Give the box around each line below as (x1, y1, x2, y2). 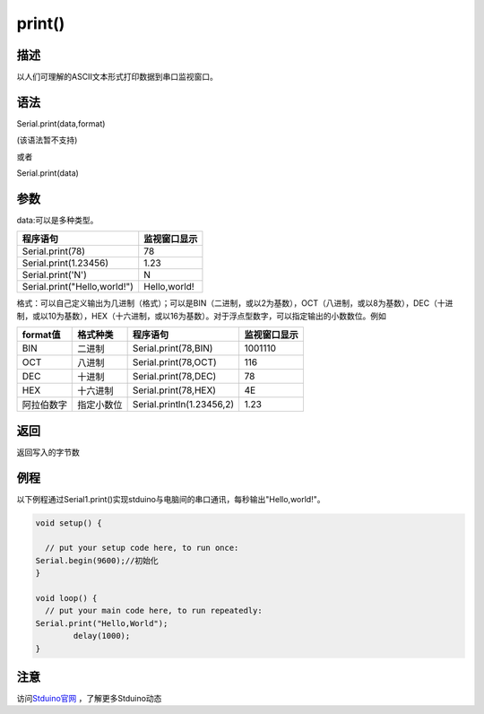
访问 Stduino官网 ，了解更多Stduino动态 (16, 693, 162, 704)
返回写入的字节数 (16, 447, 80, 457)
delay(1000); (73, 631, 131, 641)
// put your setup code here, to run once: (45, 543, 239, 553)
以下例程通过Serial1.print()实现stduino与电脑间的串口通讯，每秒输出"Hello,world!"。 (16, 493, 325, 504)
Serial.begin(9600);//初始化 (35, 555, 159, 565)
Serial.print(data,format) (16, 118, 106, 129)
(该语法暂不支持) (16, 135, 78, 145)
